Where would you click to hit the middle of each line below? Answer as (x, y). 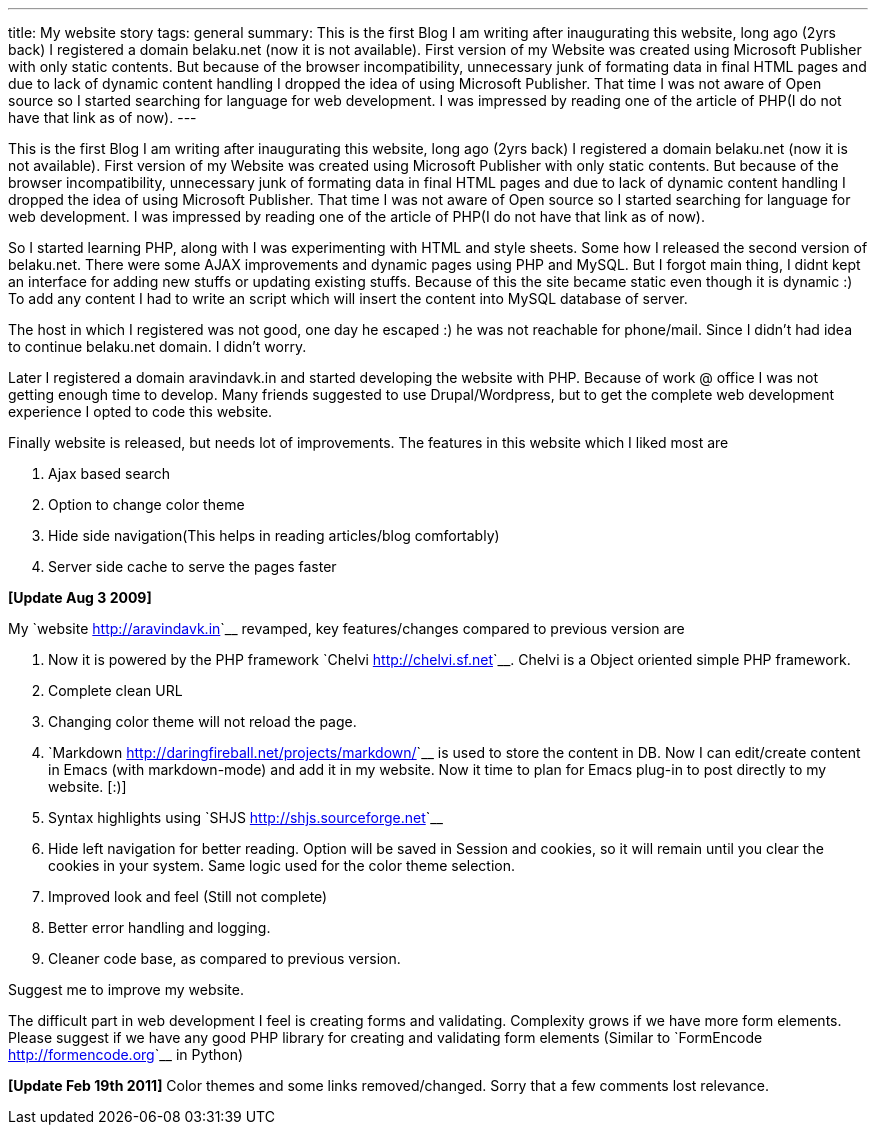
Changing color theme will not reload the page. (202, 721)
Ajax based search (109, 473)
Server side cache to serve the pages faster (192, 566)
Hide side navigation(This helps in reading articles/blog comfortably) (274, 535)
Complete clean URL (115, 690)
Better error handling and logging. (159, 927)
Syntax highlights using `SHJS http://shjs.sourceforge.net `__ (246, 817)
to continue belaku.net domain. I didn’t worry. (157, 346)
